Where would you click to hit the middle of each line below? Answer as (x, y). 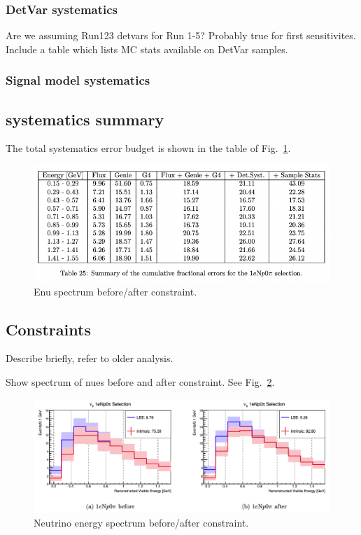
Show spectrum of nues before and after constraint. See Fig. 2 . (140, 382)
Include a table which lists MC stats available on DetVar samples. (147, 49)
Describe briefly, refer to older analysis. (90, 358)
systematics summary (85, 119)
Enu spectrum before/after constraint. (115, 291)
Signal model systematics (78, 80)
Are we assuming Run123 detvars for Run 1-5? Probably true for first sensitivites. (181, 35)
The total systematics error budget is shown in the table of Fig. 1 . (148, 148)
